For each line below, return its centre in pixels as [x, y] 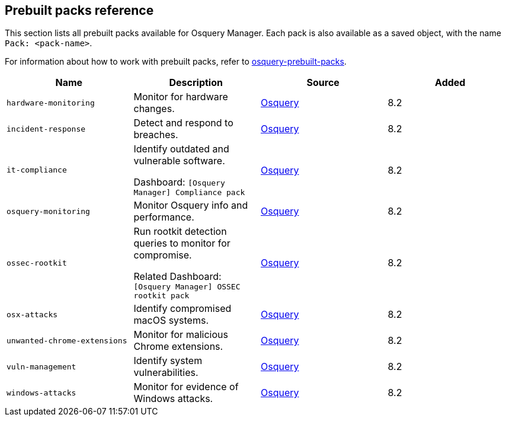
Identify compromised [182, 309]
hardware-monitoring [51, 103]
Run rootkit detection [180, 232]
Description [196, 83]
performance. [164, 217]
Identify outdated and [181, 149]
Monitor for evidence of [186, 387]
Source [323, 83]
